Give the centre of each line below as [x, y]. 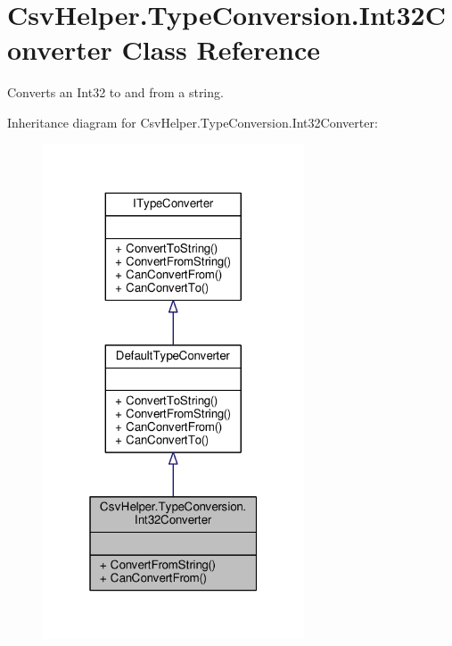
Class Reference [221, 50]
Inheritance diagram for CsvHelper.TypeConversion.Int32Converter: [193, 122]
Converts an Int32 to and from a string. [115, 92]
